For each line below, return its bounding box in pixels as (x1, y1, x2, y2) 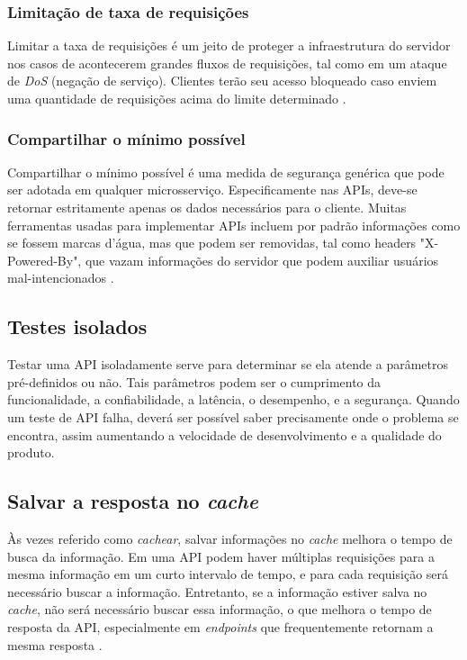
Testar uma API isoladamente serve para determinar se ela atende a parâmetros (7, 355, 449, 374)
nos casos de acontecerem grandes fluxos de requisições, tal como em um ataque (7, 53, 447, 72)
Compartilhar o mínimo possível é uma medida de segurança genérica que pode (7, 162, 445, 181)
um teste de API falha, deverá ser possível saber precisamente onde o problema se (7, 407, 459, 426)
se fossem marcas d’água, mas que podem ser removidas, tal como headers (7, 233, 417, 252)
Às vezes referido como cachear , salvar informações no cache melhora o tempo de (7, 529, 453, 547)
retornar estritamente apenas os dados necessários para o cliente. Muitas (7, 198, 407, 216)
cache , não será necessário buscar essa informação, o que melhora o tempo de (7, 600, 432, 619)
